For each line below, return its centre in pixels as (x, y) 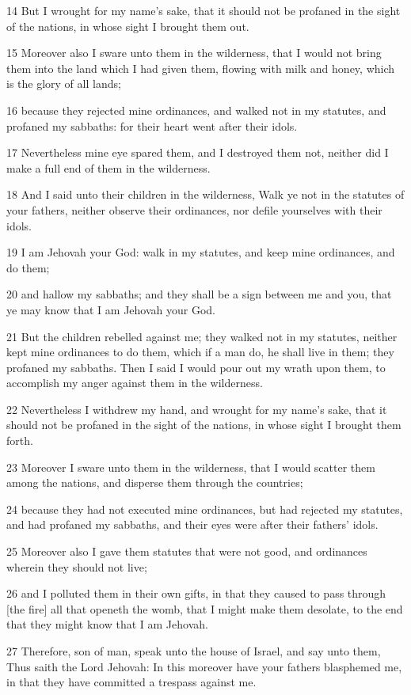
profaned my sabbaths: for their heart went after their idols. (152, 125)
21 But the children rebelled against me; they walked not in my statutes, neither (202, 336)
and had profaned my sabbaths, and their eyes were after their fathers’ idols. (192, 524)
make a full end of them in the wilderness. (108, 167)
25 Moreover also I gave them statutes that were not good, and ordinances (187, 551)
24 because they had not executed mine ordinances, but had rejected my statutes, (205, 509)
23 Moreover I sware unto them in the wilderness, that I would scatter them (191, 467)
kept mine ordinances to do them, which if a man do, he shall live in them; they (200, 352)
